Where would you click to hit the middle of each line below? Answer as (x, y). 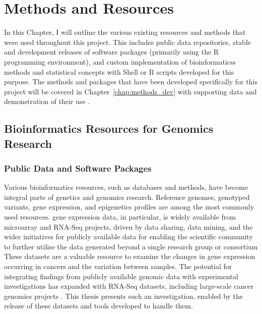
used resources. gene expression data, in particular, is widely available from (120, 217)
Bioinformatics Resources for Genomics (109, 128)
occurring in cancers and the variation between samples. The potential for (118, 266)
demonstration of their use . (47, 101)
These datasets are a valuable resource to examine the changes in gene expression (130, 256)
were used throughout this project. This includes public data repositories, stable (127, 42)
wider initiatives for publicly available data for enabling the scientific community (128, 237)
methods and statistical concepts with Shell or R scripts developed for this (119, 71)
